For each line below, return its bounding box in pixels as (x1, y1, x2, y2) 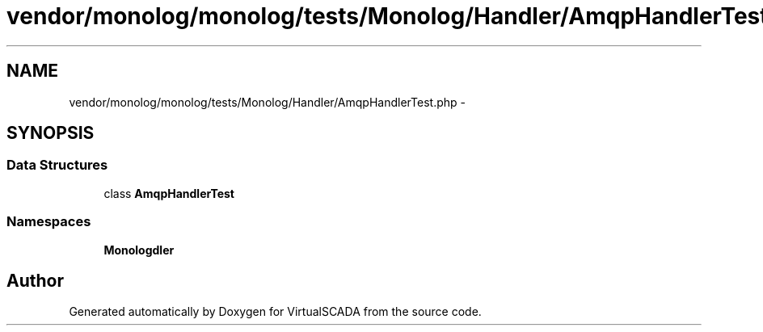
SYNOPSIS (6, 123, 95, 144)
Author (6, 270, 64, 291)
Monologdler (103, 242, 175, 257)
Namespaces (6, 213, 91, 230)
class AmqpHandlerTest (103, 186, 234, 200)
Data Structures (6, 157, 108, 174)
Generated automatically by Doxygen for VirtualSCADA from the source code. (69, 305, 482, 319)
